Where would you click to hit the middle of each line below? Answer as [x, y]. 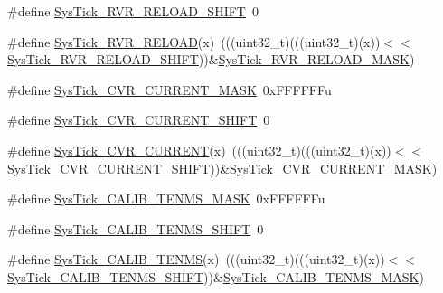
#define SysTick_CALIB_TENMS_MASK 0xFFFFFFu [166, 198]
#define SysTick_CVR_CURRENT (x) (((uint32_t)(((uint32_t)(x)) [199, 150]
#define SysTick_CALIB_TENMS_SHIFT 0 [136, 228]
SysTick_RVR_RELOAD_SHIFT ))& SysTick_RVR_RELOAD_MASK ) [211, 59]
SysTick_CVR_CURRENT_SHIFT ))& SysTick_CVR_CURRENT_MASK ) [222, 168]
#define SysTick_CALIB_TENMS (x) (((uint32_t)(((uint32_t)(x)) [196, 259]
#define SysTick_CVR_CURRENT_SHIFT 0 [139, 120]
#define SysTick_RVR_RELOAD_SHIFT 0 [133, 11]
